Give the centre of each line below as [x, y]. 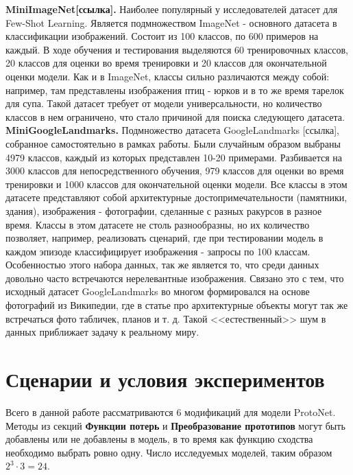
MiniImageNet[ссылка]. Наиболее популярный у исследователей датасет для [172, 9]
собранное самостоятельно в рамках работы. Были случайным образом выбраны [173, 143]
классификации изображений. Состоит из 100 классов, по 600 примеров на [162, 36]
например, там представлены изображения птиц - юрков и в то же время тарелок [175, 90]
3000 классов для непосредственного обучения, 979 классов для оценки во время [175, 171]
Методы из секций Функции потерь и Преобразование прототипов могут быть [175, 425]
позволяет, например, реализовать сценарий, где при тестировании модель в [165, 238]
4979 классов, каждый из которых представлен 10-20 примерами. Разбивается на [174, 157]
